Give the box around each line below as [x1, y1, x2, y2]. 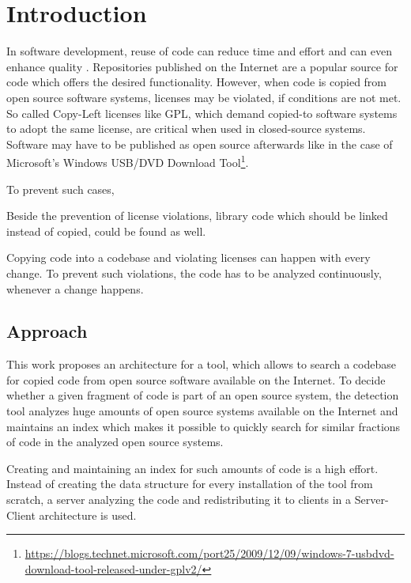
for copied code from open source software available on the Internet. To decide [6, 371, 386, 388]
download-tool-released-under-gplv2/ [25, 560, 202, 577]
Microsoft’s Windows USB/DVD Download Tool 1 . [6, 152, 249, 170]
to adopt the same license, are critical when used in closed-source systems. [6, 120, 366, 137]
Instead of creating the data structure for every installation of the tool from [6, 475, 373, 492]
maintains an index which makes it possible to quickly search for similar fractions [6, 418, 401, 434]
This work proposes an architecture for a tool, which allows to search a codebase [6, 356, 396, 373]
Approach [6, 319, 88, 343]
